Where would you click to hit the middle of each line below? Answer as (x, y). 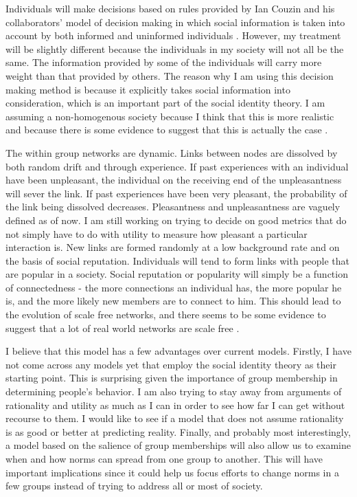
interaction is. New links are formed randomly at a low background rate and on (173, 247)
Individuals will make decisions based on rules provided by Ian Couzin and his (170, 8)
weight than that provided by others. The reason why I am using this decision (170, 75)
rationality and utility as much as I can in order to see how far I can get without (175, 405)
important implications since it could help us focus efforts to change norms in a (172, 472)
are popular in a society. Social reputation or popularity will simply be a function (177, 274)
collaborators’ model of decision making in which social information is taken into (175, 22)
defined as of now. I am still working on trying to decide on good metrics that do (176, 220)
